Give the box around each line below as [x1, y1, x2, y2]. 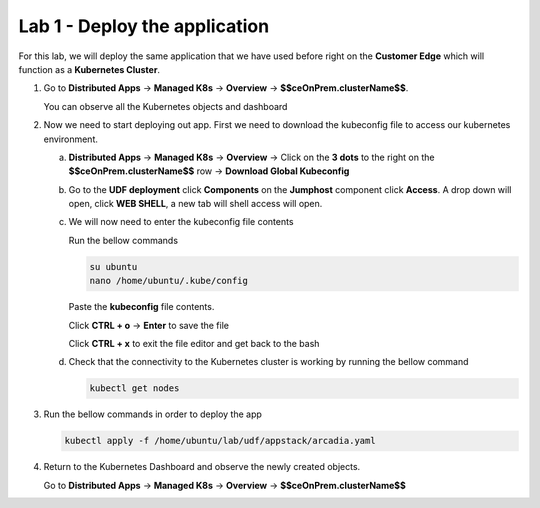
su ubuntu [89, 261, 138, 272]
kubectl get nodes [89, 383, 180, 394]
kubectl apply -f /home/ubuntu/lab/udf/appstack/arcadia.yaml [64, 435, 376, 447]
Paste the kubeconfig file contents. [68, 301, 215, 313]
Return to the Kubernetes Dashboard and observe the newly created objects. [43, 461, 361, 473]
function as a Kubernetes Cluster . [18, 63, 160, 75]
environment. [43, 133, 99, 145]
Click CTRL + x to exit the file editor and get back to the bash [68, 337, 320, 349]
